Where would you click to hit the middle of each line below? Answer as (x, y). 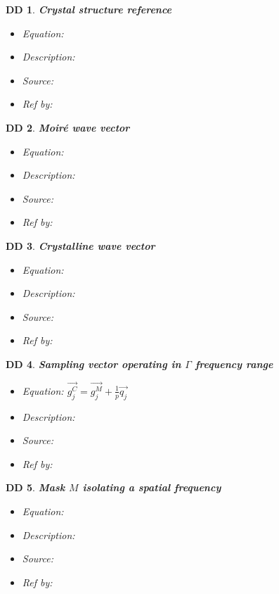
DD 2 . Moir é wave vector (68, 127)
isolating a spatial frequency (152, 487)
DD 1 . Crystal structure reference (89, 9)
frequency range (234, 364)
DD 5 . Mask (35, 487)
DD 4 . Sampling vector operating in (93, 364)
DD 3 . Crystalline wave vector (80, 245)
